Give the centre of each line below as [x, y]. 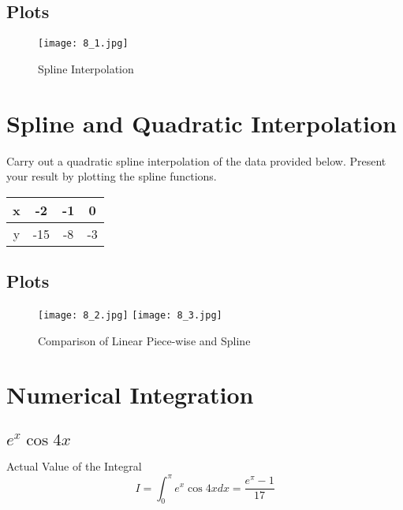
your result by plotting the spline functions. [112, 176]
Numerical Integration [130, 395]
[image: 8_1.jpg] [83, 44]
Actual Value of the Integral [74, 466]
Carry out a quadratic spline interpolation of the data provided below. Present [196, 160]
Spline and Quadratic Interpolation [201, 123]
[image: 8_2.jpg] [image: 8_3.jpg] [130, 315]
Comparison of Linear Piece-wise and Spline [144, 340]
